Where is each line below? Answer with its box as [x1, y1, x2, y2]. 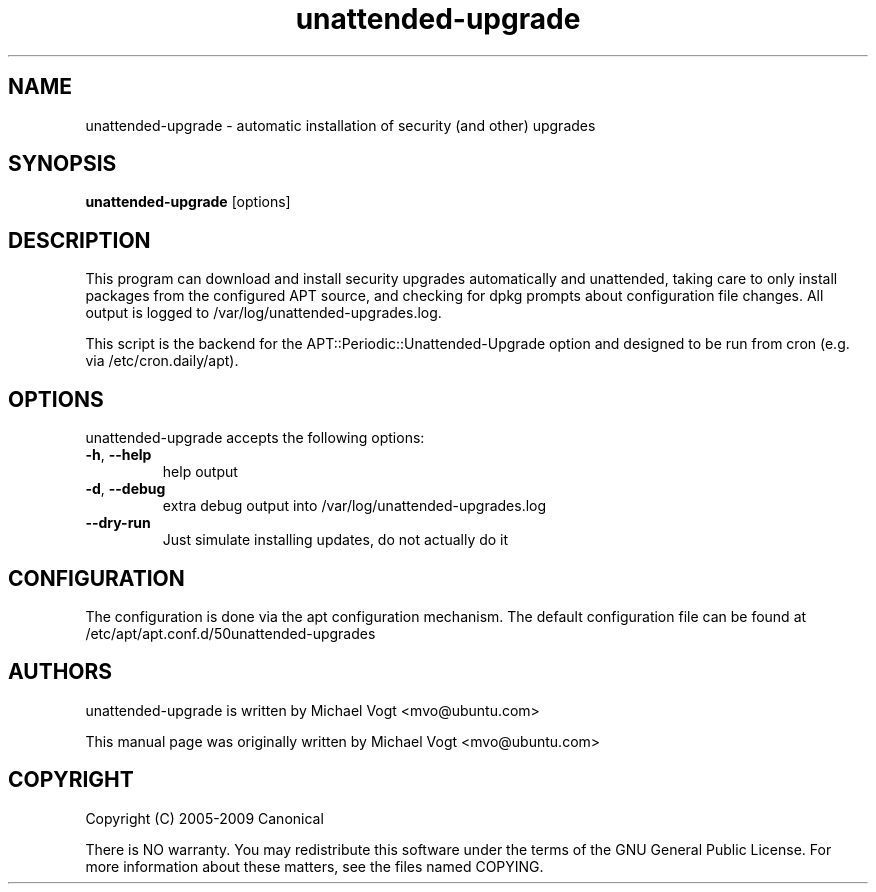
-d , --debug [85, 480, 166, 498]
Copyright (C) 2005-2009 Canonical [85, 809, 324, 827]
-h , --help [85, 446, 152, 464]
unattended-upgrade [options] [85, 193, 291, 211]
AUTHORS [8, 659, 113, 685]
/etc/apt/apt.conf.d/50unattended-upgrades [85, 624, 376, 642]
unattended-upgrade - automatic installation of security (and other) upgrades [85, 116, 596, 134]
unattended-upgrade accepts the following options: [85, 429, 425, 447]
